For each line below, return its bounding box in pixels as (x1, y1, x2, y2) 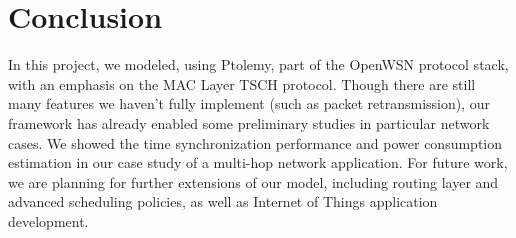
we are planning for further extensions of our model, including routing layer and (8, 171, 499, 192)
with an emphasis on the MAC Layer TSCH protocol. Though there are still (8, 73, 476, 94)
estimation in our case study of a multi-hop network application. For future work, (8, 152, 508, 173)
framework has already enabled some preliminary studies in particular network (8, 112, 490, 133)
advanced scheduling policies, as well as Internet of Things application (8, 191, 438, 212)
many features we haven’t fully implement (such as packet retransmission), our (8, 93, 491, 114)
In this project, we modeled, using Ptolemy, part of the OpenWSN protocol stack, (8, 54, 509, 75)
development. (8, 210, 89, 231)
